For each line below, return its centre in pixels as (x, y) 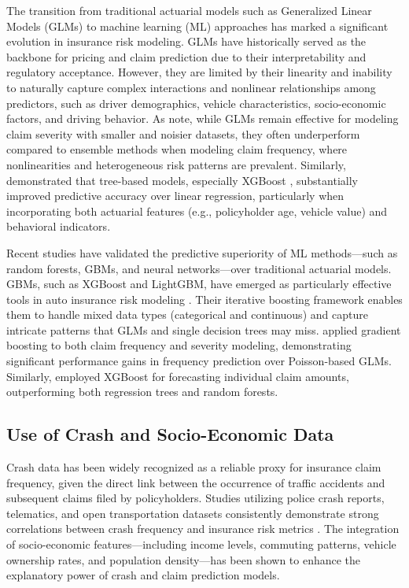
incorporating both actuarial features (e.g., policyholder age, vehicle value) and (197, 211)
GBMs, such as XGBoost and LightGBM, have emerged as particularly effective (199, 284)
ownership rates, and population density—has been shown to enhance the (184, 559)
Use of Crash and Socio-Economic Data (170, 434)
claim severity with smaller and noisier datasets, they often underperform (183, 133)
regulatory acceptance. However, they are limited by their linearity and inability (199, 72)
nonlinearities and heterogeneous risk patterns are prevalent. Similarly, (176, 164)
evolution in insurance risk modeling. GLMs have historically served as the (186, 41)
